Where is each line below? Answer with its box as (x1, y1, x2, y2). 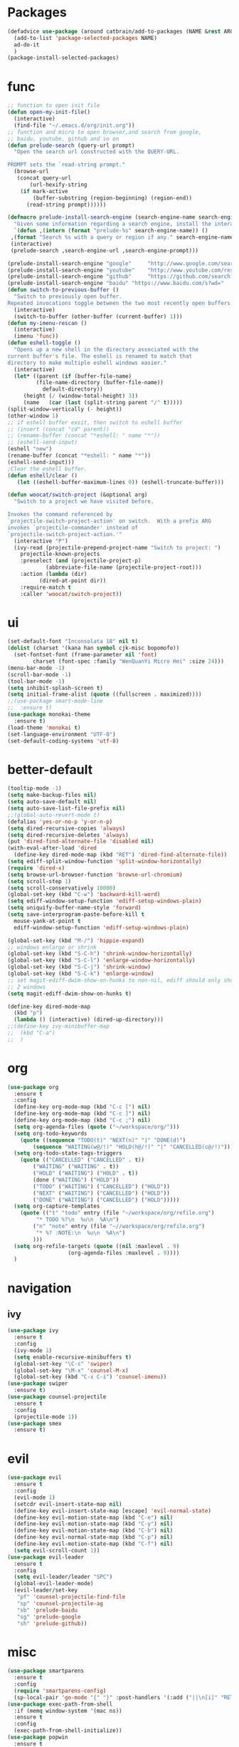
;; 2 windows (7, 983, 46, 991)
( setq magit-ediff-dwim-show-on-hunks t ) (7, 990, 132, 997)
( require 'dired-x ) (7, 864, 65, 872)
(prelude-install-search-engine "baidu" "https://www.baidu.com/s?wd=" (7, 279, 224, 287)
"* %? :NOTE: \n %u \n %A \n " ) (36, 1229, 126, 1237)
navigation (7, 1280, 72, 1296)
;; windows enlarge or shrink (7, 944, 97, 951)
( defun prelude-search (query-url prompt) (7, 142, 135, 149)
